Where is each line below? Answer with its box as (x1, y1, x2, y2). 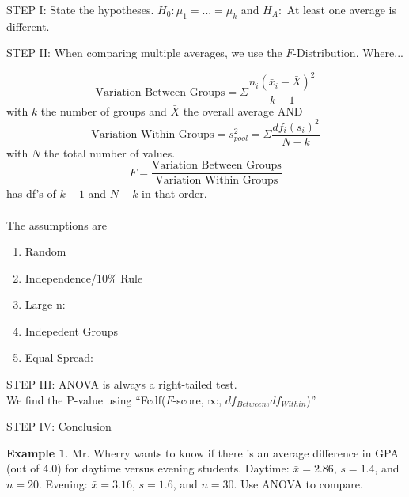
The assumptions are (6, 216, 108, 233)
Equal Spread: (25, 349, 94, 366)
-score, (172, 391, 204, 408)
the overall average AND (183, 102, 303, 119)
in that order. (142, 185, 207, 202)
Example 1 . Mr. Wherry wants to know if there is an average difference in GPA (6, 444, 399, 461)
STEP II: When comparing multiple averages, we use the (6, 44, 282, 61)
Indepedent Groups (25, 322, 119, 339)
